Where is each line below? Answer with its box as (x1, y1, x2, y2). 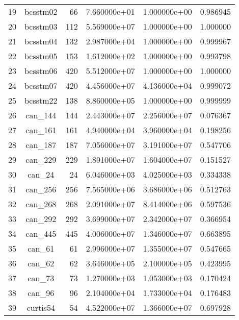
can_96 (28, 287, 55, 299)
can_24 (28, 168, 55, 180)
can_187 (25, 139, 57, 151)
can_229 (25, 154, 57, 165)
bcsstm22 (24, 94, 58, 106)
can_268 (25, 198, 57, 210)
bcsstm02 (24, 6, 58, 17)
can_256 (25, 183, 57, 195)
